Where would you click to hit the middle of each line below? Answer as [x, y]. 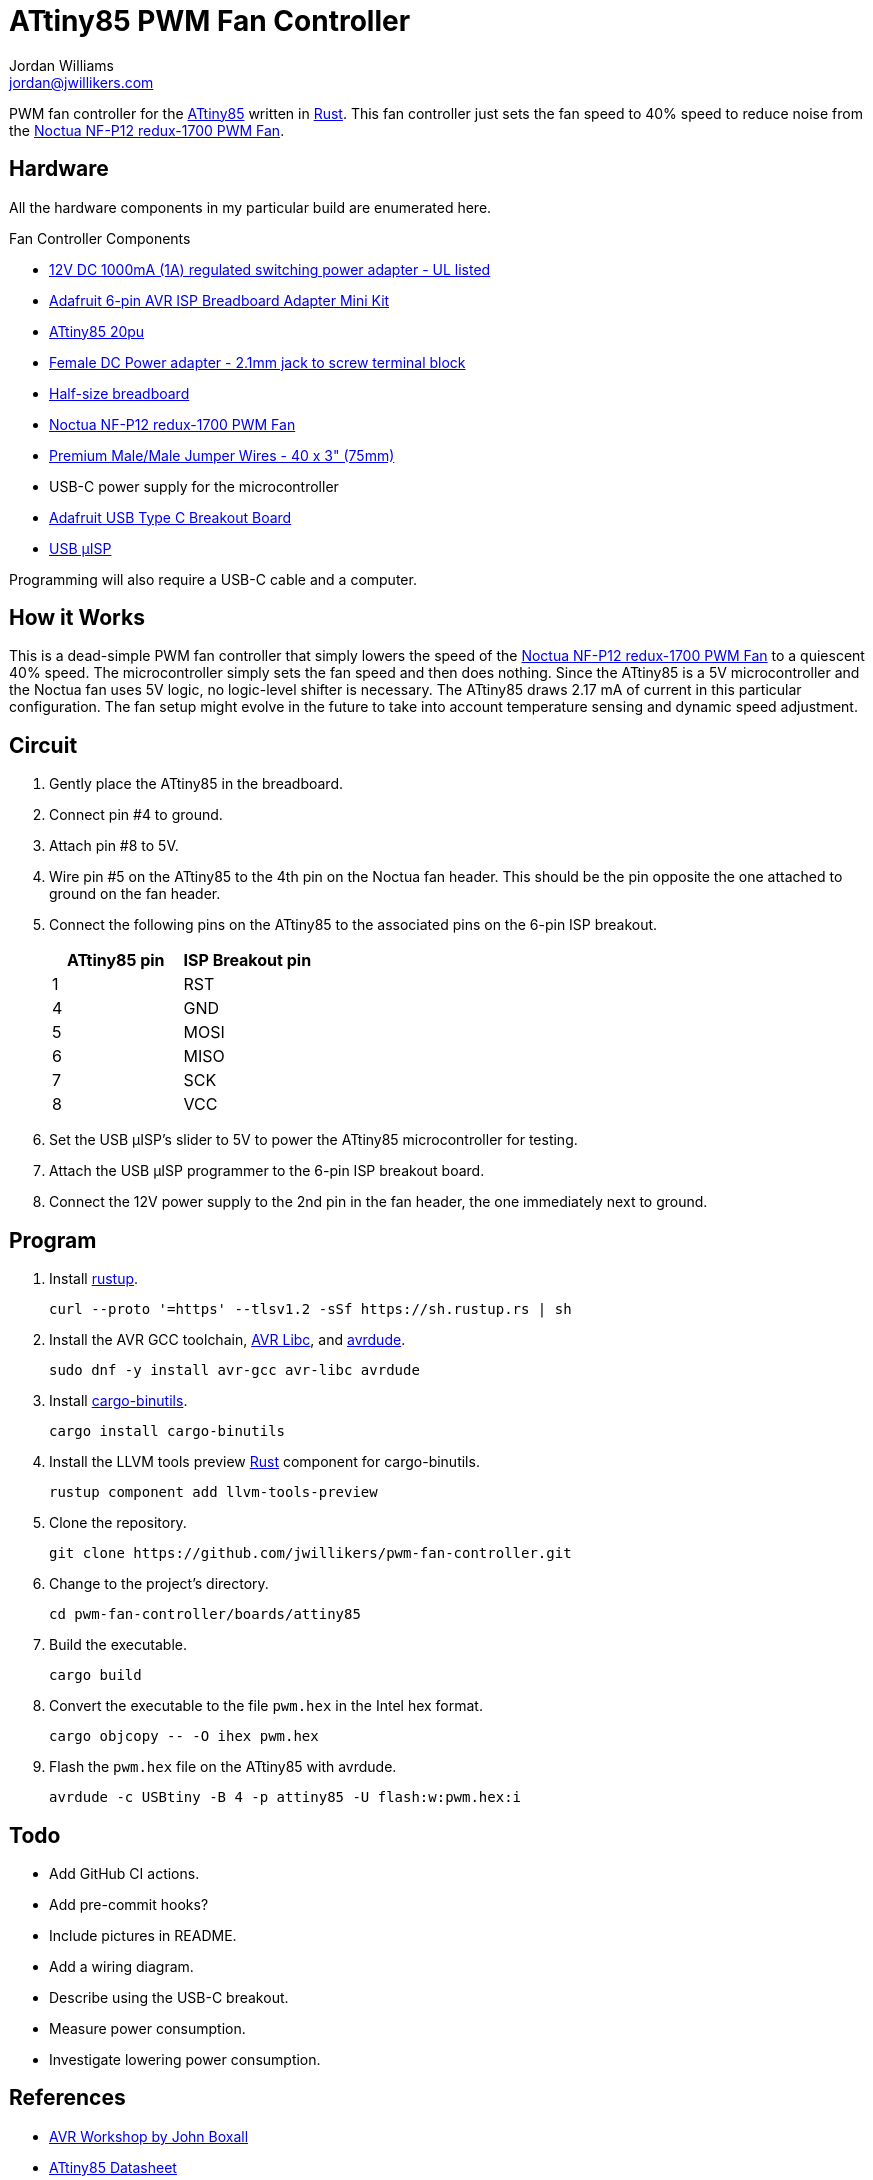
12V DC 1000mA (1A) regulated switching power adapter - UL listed [270, 269]
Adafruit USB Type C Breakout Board [170, 517]
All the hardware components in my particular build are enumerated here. [250, 207]
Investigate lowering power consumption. [185, 2059]
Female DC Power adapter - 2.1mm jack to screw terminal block [257, 362]
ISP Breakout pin [247, 960]
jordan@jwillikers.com [81, 82]
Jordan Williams [61, 65]
